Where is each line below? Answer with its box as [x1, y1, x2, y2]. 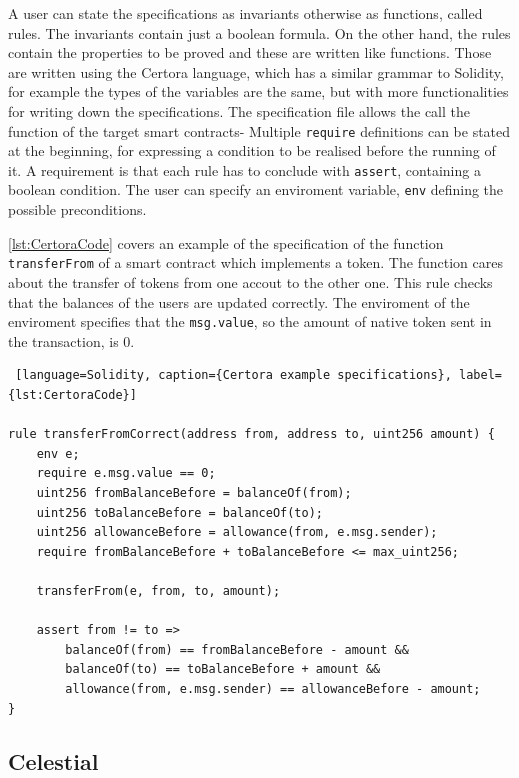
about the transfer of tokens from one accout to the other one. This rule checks [8, 271, 493, 292]
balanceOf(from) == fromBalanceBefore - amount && [65, 642, 409, 657]
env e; [36, 446, 80, 461]
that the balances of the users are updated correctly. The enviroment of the [8, 291, 470, 312]
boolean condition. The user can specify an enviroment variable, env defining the [8, 179, 504, 200]
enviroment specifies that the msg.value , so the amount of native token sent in [8, 311, 492, 332]
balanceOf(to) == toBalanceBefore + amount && [65, 662, 381, 677]
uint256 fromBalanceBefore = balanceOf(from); [36, 485, 352, 500]
